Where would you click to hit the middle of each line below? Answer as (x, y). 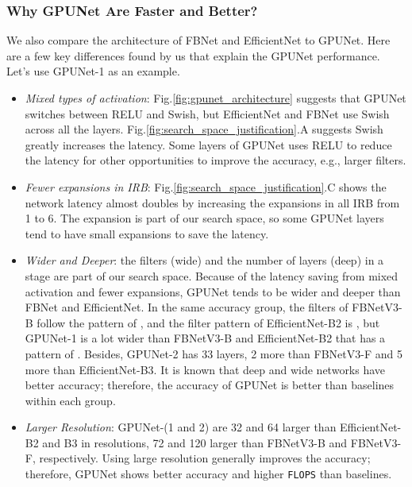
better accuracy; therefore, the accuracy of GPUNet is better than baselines (210, 385)
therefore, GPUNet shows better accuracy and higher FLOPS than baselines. (208, 474)
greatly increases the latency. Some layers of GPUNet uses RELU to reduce (208, 144)
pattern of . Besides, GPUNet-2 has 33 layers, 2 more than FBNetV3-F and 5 (214, 353)
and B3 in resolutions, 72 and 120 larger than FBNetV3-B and (195, 442)
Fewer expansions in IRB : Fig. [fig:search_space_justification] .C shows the (206, 186)
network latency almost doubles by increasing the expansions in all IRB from (212, 202)
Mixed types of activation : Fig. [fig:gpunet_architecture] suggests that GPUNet (216, 98)
